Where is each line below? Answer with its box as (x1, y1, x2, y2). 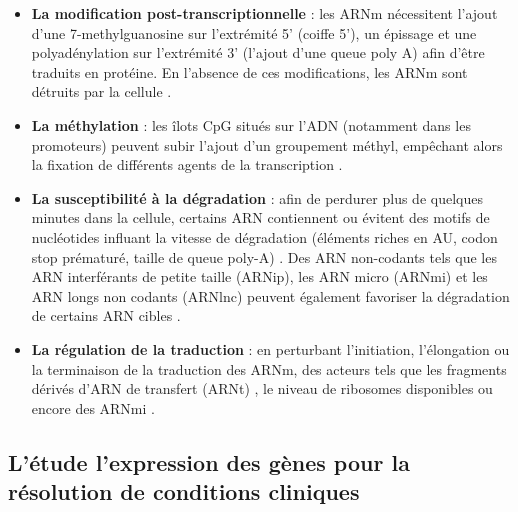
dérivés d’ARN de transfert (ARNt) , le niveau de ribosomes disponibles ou (31, 378, 493, 399)
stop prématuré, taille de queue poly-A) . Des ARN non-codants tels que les (31, 246, 497, 267)
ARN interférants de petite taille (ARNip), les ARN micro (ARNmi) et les (31, 266, 488, 287)
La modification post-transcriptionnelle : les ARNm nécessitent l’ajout (31, 3, 498, 23)
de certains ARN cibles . (31, 305, 181, 326)
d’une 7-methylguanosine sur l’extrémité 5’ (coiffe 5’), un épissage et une (31, 22, 477, 43)
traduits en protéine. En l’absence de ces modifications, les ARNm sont (31, 61, 468, 82)
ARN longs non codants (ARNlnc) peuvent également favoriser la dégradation (31, 285, 510, 306)
